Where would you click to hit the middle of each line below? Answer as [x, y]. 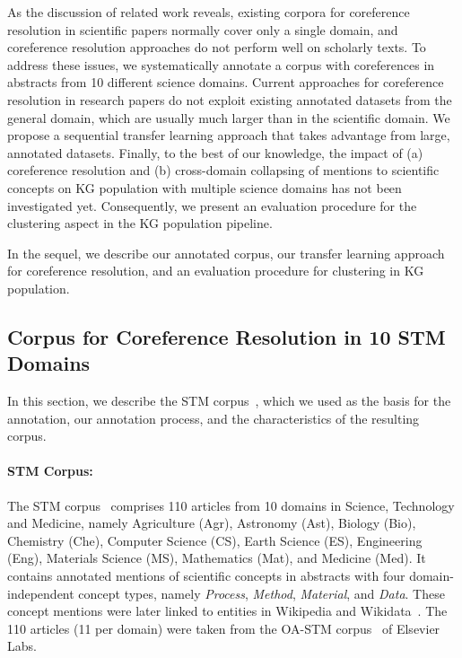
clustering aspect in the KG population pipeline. [140, 223]
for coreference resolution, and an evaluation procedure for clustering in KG [216, 271]
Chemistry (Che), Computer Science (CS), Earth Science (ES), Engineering [215, 540]
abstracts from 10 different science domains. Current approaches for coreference [226, 82]
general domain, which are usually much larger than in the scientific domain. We [229, 117]
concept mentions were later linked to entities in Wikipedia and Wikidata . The [227, 611]
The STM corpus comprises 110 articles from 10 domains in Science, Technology [231, 505]
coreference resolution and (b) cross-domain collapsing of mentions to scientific [223, 170]
